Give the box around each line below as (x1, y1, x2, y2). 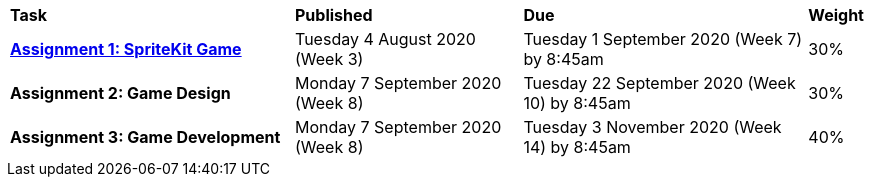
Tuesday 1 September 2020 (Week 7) (523, 29, 803, 49)
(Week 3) (295, 49, 364, 69)
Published (295, 5, 373, 25)
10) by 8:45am (523, 93, 631, 113)
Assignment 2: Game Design (10, 83, 231, 103)
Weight (808, 5, 864, 25)
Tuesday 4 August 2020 (295, 29, 476, 49)
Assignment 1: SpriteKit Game (10, 39, 242, 59)
